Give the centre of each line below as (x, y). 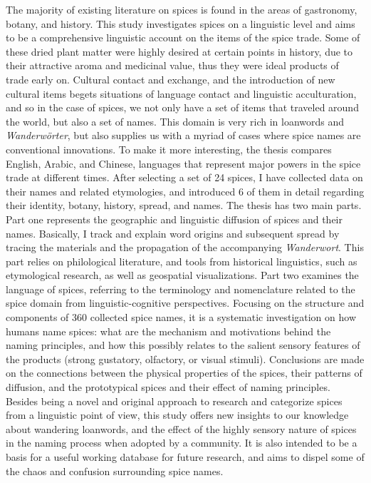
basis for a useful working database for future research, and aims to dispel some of (185, 457)
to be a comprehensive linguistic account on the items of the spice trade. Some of (183, 37)
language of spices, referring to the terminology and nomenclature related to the (181, 289)
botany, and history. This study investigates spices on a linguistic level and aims (181, 23)
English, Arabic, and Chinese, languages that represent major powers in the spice (183, 163)
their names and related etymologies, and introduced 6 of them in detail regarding (185, 191)
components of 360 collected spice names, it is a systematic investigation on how (181, 317)
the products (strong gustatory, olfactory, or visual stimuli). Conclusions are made (185, 359)
